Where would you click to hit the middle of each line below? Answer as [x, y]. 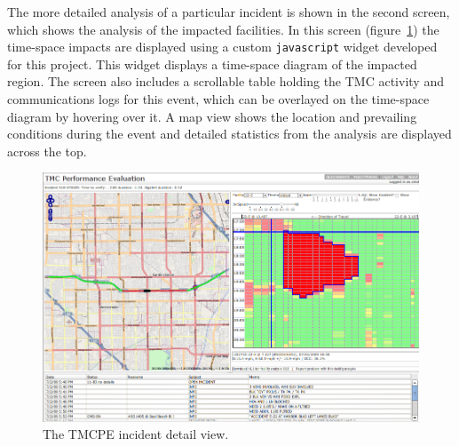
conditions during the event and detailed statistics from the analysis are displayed [229, 134]
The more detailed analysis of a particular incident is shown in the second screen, [229, 12]
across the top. [47, 151]
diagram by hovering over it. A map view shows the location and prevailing [212, 116]
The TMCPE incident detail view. [136, 434]
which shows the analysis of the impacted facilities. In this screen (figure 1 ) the [223, 29]
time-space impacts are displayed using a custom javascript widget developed [222, 47]
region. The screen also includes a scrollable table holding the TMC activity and [226, 81]
